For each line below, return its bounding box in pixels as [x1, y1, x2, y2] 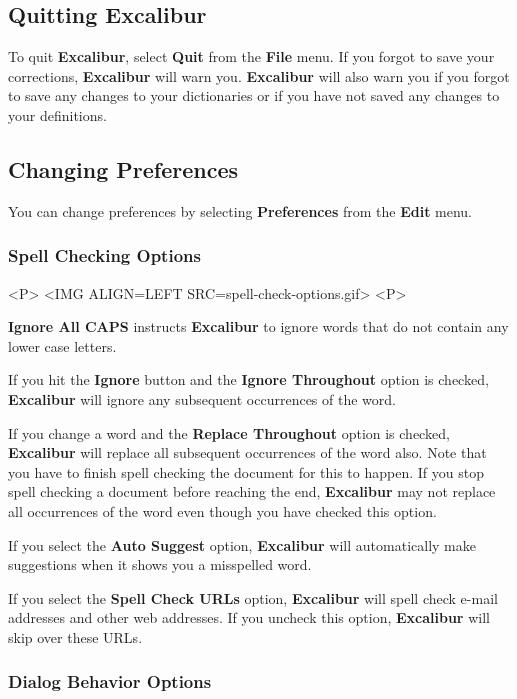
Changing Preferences [8, 153, 239, 184]
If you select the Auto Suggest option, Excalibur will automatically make [8, 534, 476, 555]
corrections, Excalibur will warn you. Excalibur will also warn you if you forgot [8, 65, 510, 86]
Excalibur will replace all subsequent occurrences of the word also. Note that [8, 442, 487, 463]
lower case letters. [8, 335, 117, 356]
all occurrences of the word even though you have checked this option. [8, 500, 437, 521]
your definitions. [8, 104, 107, 125]
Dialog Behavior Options [8, 669, 212, 694]
